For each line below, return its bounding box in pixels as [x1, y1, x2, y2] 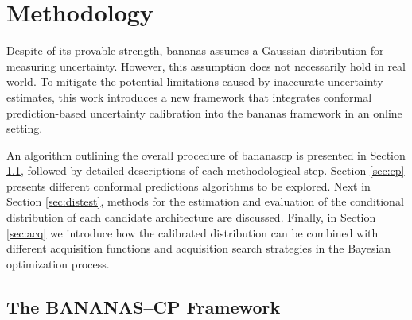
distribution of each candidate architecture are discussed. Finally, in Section [6, 209, 376, 226]
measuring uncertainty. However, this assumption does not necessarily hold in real [6, 57, 406, 74]
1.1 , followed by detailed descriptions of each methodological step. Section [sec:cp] [6, 162, 405, 179]
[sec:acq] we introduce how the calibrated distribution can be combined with [6, 224, 379, 241]
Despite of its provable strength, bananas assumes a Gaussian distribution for [6, 42, 384, 59]
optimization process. [6, 255, 110, 272]
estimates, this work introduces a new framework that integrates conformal [6, 88, 372, 105]
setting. [6, 120, 43, 137]
